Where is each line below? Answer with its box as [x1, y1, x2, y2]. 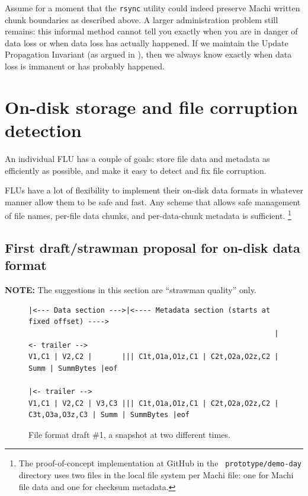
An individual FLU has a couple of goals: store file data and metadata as [5, 152, 270, 164]
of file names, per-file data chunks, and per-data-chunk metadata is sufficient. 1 [5, 208, 291, 221]
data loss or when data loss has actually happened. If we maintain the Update [5, 36, 288, 49]
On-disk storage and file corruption [5, 94, 298, 119]
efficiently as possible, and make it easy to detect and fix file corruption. [5, 164, 267, 176]
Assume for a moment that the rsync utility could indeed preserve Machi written [5, 2, 300, 14]
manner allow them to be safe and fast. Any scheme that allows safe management [5, 195, 301, 208]
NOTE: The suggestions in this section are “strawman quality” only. [5, 284, 256, 296]
